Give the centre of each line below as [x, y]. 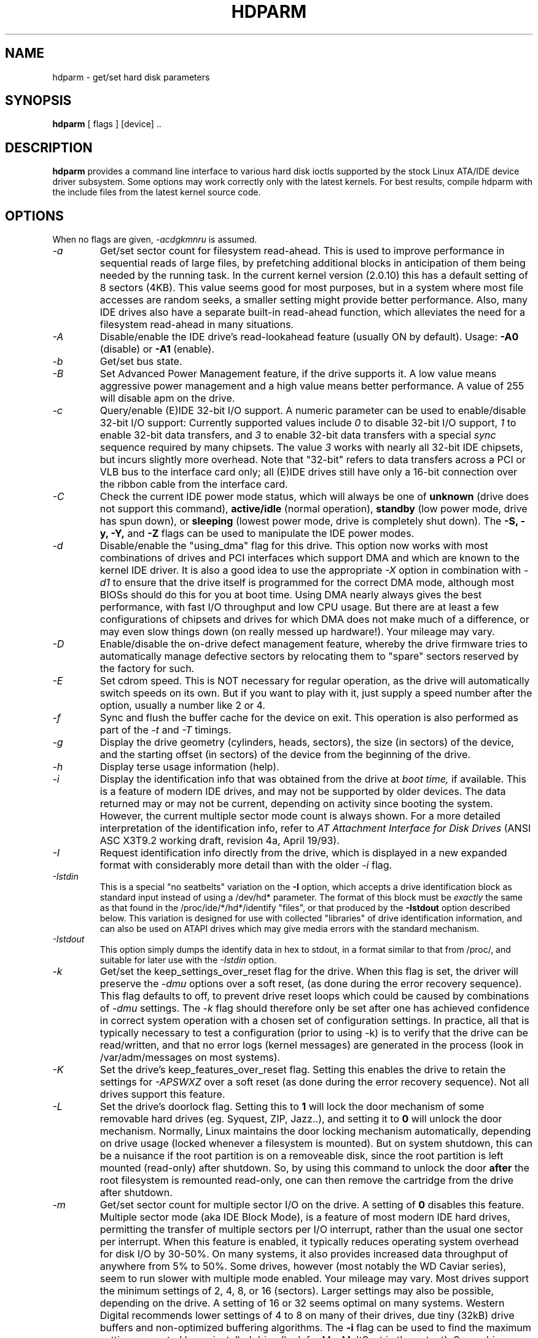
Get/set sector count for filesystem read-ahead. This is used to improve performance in [302, 251]
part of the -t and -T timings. [166, 730]
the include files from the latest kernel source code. [157, 192]
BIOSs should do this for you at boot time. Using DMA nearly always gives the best [291, 595]
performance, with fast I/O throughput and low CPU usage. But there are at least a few [299, 607]
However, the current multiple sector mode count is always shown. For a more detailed [300, 816]
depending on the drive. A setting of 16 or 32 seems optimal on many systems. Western [302, 1303]
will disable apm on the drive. [167, 398]
